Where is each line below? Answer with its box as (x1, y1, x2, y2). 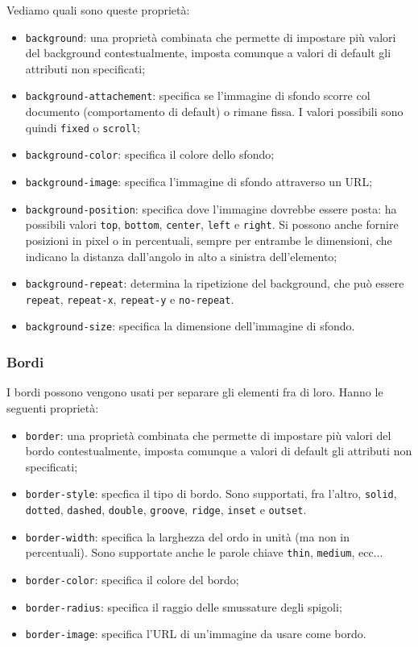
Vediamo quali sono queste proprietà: (6, 2, 190, 18)
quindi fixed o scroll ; (25, 118, 140, 135)
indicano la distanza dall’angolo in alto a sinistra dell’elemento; (25, 247, 337, 264)
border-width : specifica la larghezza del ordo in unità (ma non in (25, 528, 350, 545)
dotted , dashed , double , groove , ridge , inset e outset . (25, 501, 307, 518)
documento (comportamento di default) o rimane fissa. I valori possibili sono (25, 103, 404, 120)
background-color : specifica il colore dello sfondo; (25, 146, 275, 163)
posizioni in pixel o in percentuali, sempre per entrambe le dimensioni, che (25, 231, 392, 248)
